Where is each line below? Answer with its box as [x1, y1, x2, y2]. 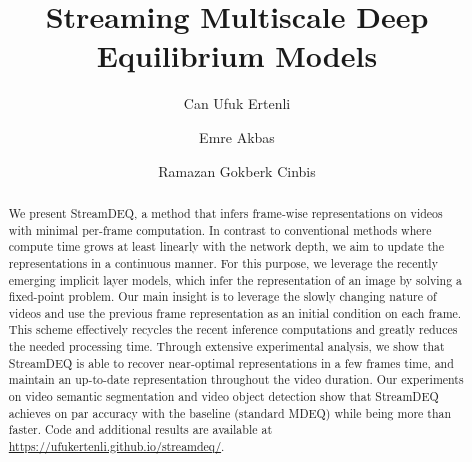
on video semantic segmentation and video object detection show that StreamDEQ [8, 388, 439, 405]
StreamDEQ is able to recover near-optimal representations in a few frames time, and [8, 354, 454, 371]
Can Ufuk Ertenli [183, 93, 291, 114]
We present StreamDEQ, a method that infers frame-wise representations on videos [8, 204, 443, 221]
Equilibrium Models [96, 35, 378, 76]
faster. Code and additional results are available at [8, 421, 273, 438]
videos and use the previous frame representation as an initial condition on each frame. [8, 304, 462, 321]
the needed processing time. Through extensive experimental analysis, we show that [8, 338, 445, 355]
